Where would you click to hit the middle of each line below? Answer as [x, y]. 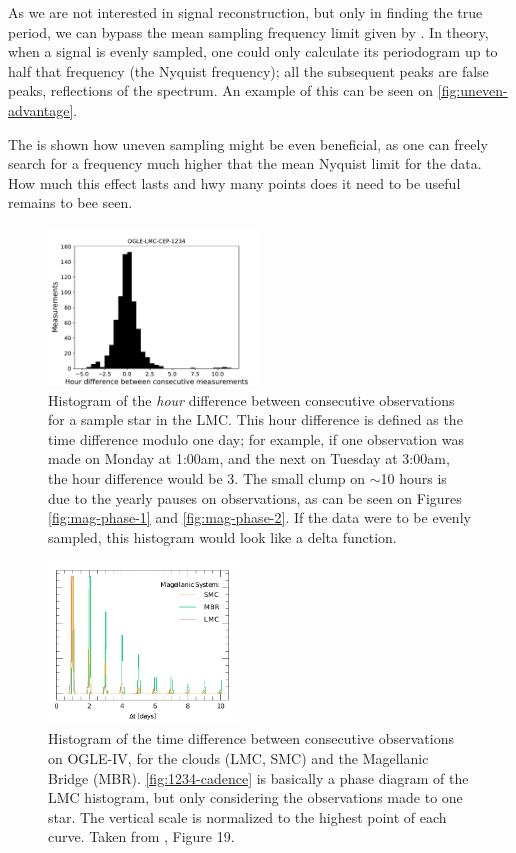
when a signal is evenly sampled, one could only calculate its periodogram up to [253, 51]
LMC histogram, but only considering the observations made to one [255, 797]
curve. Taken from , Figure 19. [141, 836]
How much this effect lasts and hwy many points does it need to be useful [234, 182]
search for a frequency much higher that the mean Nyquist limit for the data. [245, 163]
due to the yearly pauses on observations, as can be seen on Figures [255, 497]
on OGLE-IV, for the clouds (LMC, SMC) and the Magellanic [238, 757]
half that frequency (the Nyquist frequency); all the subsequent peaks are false [248, 70]
